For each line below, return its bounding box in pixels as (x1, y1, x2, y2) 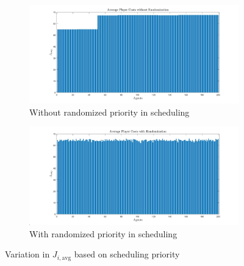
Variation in (5, 248, 50, 260)
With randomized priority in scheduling (29, 227, 178, 240)
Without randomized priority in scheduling (29, 105, 190, 118)
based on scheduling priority (74, 248, 180, 260)
